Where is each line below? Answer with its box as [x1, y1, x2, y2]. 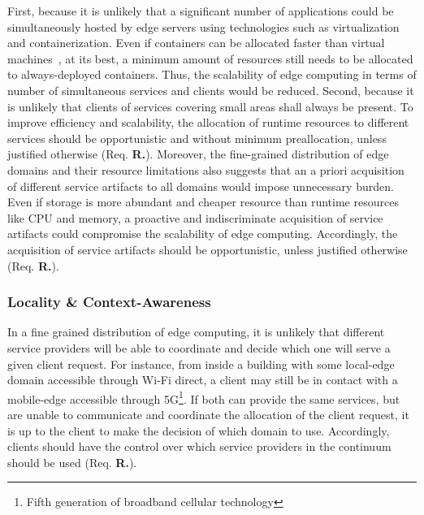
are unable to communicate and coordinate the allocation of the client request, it [7, 405, 409, 422]
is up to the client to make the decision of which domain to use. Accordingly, [7, 422, 390, 439]
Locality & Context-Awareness [7, 292, 211, 312]
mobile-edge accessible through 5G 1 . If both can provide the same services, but [7, 387, 400, 407]
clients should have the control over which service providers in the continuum [7, 438, 392, 455]
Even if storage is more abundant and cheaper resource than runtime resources [7, 193, 399, 210]
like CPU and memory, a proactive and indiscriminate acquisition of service [7, 209, 383, 226]
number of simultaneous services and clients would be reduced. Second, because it [7, 81, 414, 98]
